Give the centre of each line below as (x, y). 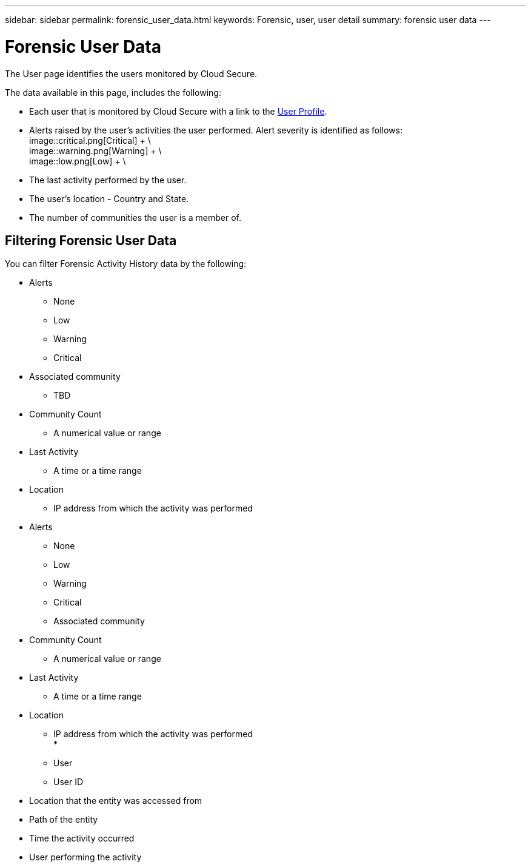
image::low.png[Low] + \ (78, 161)
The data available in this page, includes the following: (113, 92)
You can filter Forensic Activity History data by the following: (126, 264)
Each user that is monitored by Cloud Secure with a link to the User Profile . (178, 111)
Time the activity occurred (82, 838)
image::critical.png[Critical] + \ (90, 140)
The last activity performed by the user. (108, 180)
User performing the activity (85, 857)
